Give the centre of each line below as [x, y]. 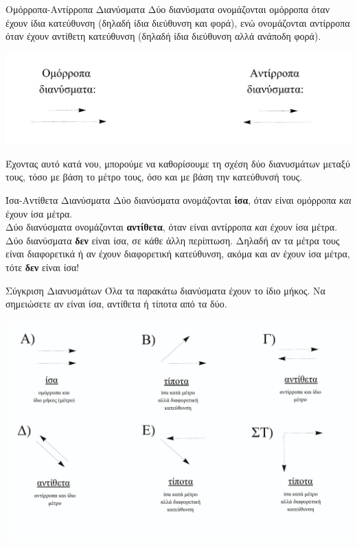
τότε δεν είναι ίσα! [43, 267]
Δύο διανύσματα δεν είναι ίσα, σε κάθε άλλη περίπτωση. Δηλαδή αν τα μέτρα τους [173, 240]
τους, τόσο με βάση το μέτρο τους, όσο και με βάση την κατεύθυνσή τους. [154, 177]
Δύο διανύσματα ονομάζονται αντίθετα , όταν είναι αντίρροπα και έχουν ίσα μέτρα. [172, 227]
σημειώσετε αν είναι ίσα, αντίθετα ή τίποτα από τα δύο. [116, 304]
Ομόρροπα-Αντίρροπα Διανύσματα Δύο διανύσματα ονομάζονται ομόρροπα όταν [168, 9]
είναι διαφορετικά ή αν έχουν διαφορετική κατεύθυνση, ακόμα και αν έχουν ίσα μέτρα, [178, 254]
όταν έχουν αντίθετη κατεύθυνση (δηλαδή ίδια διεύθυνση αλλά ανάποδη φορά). [163, 36]
